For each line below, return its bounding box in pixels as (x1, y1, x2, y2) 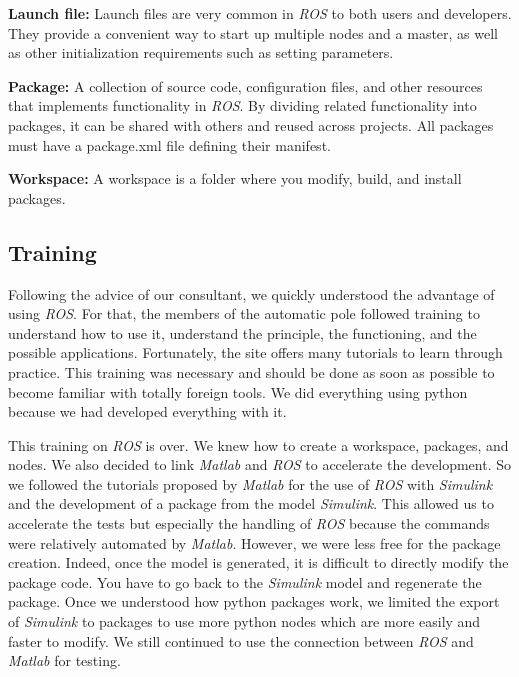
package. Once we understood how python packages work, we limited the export (8, 591, 500, 612)
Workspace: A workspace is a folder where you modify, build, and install (8, 168, 462, 189)
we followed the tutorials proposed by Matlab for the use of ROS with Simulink (8, 473, 493, 494)
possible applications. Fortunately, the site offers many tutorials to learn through (8, 342, 503, 363)
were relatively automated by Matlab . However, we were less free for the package (8, 532, 501, 553)
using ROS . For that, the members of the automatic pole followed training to (8, 303, 480, 324)
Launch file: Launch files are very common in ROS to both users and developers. (8, 3, 512, 23)
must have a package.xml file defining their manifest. (8, 134, 331, 155)
